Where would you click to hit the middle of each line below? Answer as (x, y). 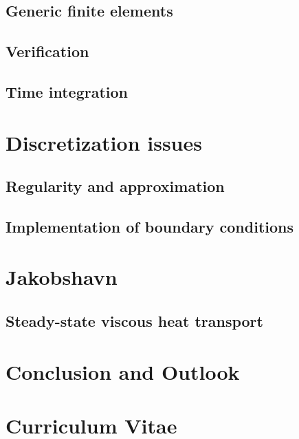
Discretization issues (104, 142)
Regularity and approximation (115, 186)
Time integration (67, 91)
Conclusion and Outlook (123, 371)
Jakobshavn (62, 277)
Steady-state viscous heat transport (134, 321)
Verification (47, 51)
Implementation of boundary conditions (149, 226)
